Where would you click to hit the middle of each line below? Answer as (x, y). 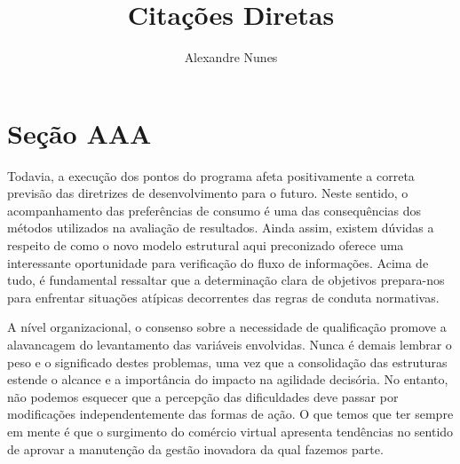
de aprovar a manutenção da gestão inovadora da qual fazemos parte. (195, 448)
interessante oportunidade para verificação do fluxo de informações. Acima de (218, 262)
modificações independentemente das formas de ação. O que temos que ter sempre (230, 414)
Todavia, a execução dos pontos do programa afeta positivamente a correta (211, 175)
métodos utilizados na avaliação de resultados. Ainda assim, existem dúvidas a (221, 228)
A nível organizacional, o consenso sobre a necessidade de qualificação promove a (227, 327)
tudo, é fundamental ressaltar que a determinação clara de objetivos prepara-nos (226, 280)
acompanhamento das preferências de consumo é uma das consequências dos (214, 210)
